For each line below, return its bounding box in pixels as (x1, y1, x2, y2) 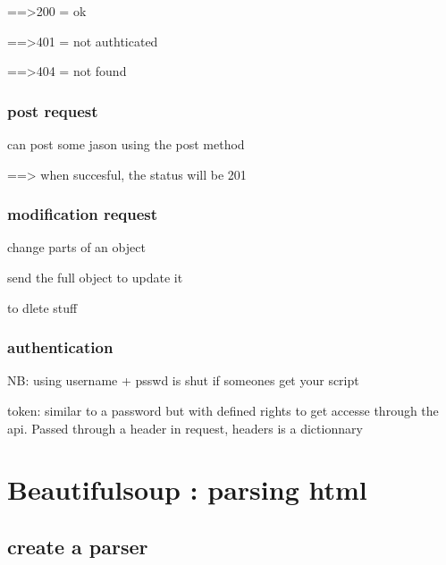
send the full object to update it (7, 268, 183, 286)
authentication (7, 336, 114, 358)
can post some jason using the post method (7, 135, 245, 153)
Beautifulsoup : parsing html (7, 471, 367, 508)
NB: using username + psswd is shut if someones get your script (7, 371, 359, 390)
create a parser (7, 532, 148, 560)
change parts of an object (7, 238, 146, 257)
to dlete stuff (7, 298, 78, 316)
